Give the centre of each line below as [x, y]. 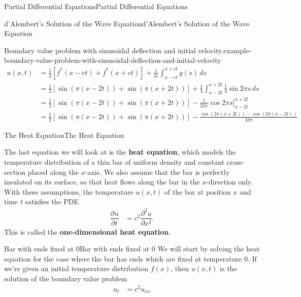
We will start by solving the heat [209, 249]
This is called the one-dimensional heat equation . [88, 231]
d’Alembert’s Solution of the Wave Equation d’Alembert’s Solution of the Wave [127, 23]
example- [237, 50]
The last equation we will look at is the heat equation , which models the [120, 152]
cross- [236, 162]
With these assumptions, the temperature [69, 191]
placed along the [53, 172]
